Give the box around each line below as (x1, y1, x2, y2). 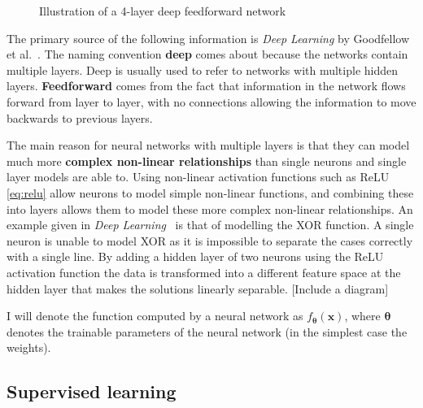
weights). (7, 339, 51, 356)
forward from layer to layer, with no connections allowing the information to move (7, 93, 416, 110)
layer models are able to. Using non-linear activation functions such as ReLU (7, 168, 390, 185)
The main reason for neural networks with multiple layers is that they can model (7, 137, 410, 154)
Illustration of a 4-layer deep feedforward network (39, 2, 286, 19)
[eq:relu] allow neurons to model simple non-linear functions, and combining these (7, 184, 414, 201)
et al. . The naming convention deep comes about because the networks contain (7, 46, 408, 63)
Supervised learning (7, 379, 177, 404)
